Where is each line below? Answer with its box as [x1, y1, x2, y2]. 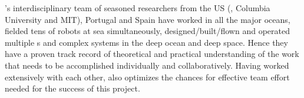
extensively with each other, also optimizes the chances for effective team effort [5, 70, 290, 83]
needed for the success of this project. [5, 82, 140, 94]
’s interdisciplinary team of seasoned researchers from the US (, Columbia [5, 2, 270, 13]
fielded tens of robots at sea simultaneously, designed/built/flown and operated [5, 25, 290, 37]
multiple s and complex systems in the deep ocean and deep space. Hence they [5, 36, 288, 48]
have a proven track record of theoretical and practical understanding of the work [5, 48, 299, 60]
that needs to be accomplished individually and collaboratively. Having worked [5, 59, 289, 71]
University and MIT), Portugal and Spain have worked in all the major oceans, [5, 13, 290, 25]
